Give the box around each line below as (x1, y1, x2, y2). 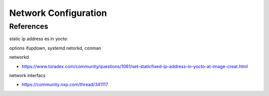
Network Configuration (9, 7, 107, 18)
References (9, 22, 48, 31)
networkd (9, 54, 29, 60)
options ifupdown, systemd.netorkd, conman (9, 45, 102, 51)
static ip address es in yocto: (9, 36, 68, 42)
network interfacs (9, 72, 46, 78)
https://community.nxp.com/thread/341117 (21, 82, 108, 88)
